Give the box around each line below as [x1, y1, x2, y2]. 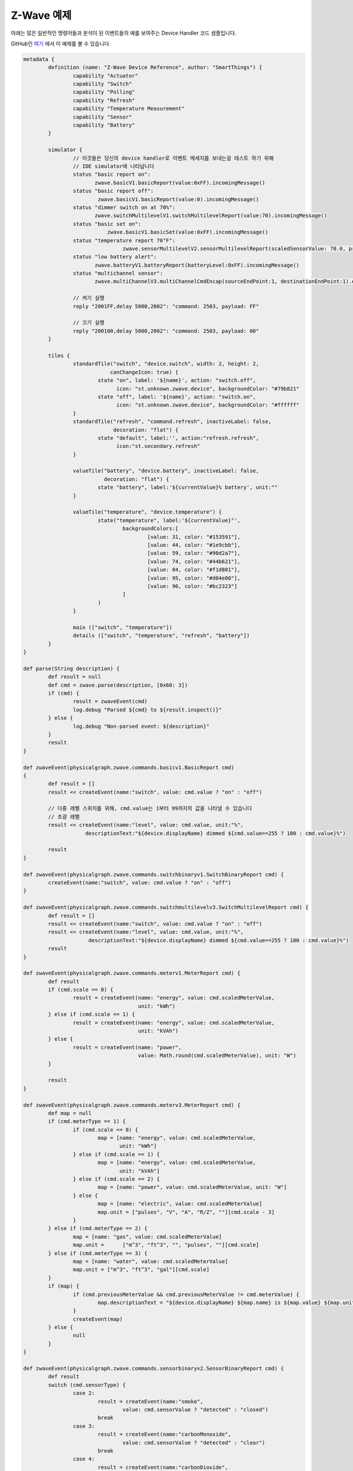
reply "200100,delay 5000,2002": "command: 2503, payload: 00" [72, 327, 259, 334]
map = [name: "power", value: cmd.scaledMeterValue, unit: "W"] [97, 1184, 288, 1191]
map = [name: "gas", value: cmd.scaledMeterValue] [72, 1233, 222, 1240]
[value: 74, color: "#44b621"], [147, 558, 241, 565]
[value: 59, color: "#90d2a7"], [147, 550, 241, 557]
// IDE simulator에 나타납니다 [72, 163, 155, 169]
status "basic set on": [72, 221, 141, 227]
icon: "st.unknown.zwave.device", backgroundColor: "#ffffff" [116, 402, 299, 408]
